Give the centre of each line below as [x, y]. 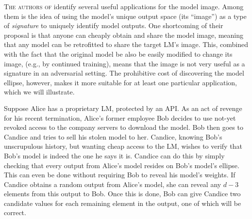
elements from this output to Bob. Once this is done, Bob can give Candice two [122, 194]
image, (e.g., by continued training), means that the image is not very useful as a [125, 63]
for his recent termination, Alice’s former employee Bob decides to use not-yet [120, 117]
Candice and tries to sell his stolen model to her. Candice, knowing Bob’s [113, 136]
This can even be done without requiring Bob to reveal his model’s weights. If [120, 175]
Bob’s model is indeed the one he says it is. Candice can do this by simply [114, 155]
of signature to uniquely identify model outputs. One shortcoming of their [114, 25]
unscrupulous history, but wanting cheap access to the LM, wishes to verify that [123, 146]
